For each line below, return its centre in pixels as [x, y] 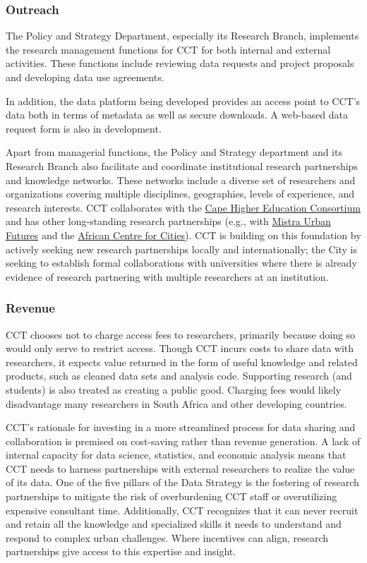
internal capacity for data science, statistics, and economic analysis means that [176, 455]
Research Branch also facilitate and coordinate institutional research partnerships [182, 165]
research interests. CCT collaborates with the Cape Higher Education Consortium [183, 207]
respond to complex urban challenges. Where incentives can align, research [167, 537]
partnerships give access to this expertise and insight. [121, 551]
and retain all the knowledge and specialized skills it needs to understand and [174, 524]
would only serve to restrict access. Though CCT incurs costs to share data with [180, 348]
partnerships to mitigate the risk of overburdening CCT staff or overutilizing [172, 496]
